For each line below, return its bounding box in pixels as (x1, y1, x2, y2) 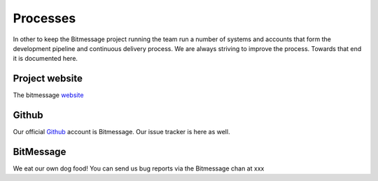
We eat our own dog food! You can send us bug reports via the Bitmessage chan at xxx (13, 164, 265, 173)
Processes (13, 10, 76, 26)
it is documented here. (13, 55, 78, 63)
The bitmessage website (13, 91, 84, 99)
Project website (13, 73, 83, 85)
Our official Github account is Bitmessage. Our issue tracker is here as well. (13, 128, 230, 136)
